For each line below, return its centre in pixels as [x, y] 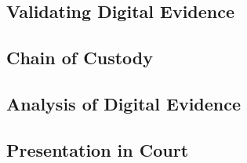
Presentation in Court [98, 149]
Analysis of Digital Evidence [124, 103]
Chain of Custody [80, 58]
